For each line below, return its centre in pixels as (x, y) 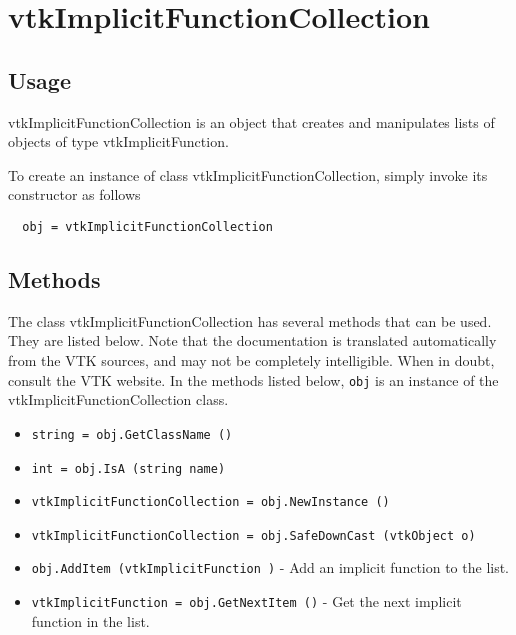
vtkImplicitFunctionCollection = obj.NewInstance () (210, 502)
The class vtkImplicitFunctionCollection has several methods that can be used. (250, 320)
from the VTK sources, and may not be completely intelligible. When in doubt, (251, 360)
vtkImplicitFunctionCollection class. (118, 399)
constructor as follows (74, 194)
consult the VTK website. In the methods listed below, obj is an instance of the (253, 379)
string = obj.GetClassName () (132, 434)
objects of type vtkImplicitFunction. (118, 141)
